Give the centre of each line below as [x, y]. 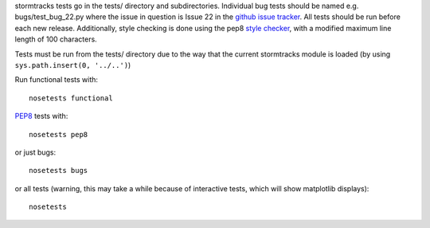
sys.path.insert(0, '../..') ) [73, 65]
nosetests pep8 [59, 134]
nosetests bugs [59, 171]
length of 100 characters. [56, 39]
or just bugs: [35, 152]
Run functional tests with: [57, 80]
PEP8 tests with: [41, 116]
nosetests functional [71, 98]
